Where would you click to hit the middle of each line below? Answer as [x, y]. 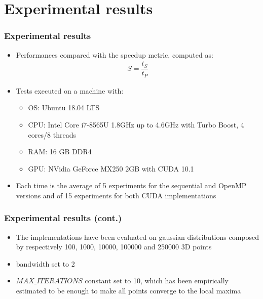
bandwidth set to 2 [45, 263]
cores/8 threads [52, 134]
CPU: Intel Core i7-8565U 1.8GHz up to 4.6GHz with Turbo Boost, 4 [136, 124]
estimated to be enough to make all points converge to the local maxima [128, 291]
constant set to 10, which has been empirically [157, 281]
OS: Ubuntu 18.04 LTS [64, 108]
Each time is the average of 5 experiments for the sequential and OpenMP [131, 185]
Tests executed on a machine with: [70, 90]
